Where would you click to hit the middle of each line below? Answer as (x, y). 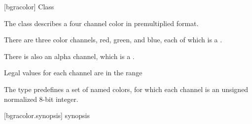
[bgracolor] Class (29, 6)
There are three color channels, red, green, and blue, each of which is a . (113, 40)
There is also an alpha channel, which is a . (69, 56)
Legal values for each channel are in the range (73, 73)
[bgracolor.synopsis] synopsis (47, 115)
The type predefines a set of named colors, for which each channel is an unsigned (126, 89)
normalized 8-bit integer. (41, 99)
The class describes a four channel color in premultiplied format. (101, 23)
